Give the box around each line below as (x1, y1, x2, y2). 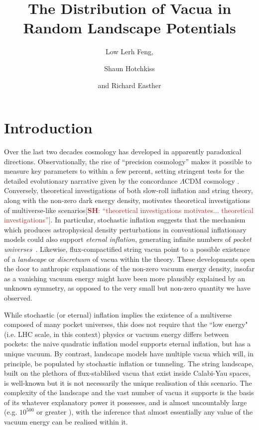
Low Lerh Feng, (106, 46, 153, 57)
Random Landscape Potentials (23, 17, 236, 38)
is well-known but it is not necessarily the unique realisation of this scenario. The (4, 377, 252, 388)
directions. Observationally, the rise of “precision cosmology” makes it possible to (4, 156, 252, 166)
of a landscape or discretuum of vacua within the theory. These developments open (4, 253, 255, 264)
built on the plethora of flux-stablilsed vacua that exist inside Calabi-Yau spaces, (4, 368, 251, 378)
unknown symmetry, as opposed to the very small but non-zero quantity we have (4, 283, 251, 293)
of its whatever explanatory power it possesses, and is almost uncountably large (4, 397, 247, 407)
